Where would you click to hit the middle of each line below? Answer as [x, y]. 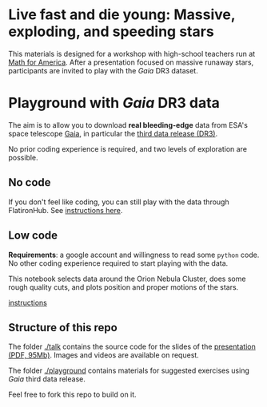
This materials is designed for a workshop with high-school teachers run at [132, 53]
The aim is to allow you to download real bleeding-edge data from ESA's [128, 124]
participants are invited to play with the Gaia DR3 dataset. [103, 70]
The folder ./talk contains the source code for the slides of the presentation [132, 347]
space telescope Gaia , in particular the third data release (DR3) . [113, 133]
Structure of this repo [63, 328]
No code [30, 182]
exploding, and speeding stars [111, 32]
